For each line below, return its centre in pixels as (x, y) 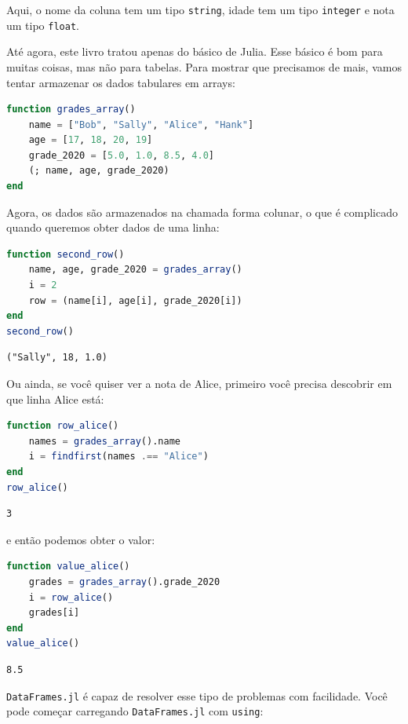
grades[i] (54, 613)
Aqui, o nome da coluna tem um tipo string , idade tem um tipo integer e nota (200, 9)
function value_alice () (68, 567)
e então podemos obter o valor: (81, 539)
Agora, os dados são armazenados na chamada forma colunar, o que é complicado (202, 212)
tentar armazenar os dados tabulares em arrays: (121, 82)
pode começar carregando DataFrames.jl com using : (135, 711)
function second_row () (66, 254)
